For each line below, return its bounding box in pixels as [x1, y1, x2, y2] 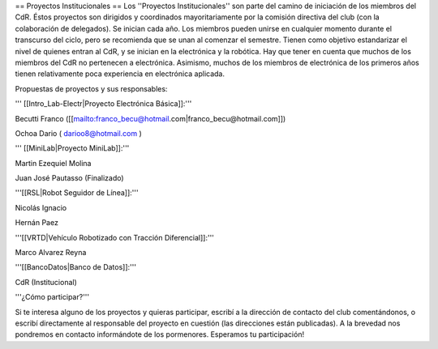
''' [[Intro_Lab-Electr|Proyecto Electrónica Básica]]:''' [15, 99, 192, 109]
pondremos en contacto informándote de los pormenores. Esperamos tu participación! [15, 330, 304, 339]
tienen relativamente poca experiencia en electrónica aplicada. [15, 69, 225, 79]
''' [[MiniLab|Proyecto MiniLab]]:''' [15, 143, 130, 153]
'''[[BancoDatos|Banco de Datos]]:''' [15, 262, 137, 272]
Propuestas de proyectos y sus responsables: [15, 83, 168, 93]
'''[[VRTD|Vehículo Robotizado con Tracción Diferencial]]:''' [15, 232, 215, 242]
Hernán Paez [15, 218, 58, 228]
